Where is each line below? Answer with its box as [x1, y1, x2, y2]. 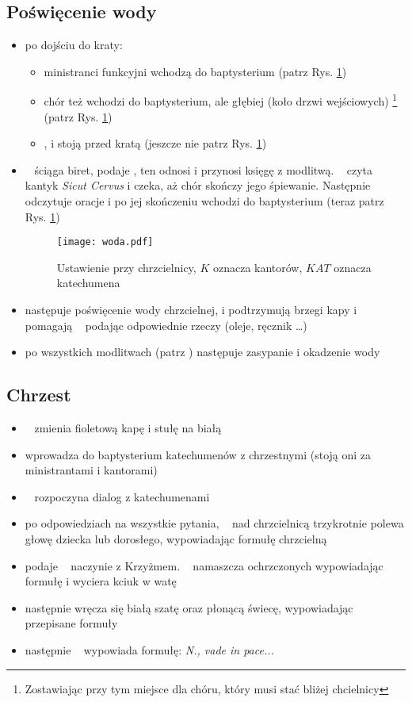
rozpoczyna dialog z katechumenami [34, 488, 210, 504]
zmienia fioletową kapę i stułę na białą [34, 420, 222, 436]
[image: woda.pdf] [56, 236, 154, 248]
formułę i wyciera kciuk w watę [25, 573, 177, 589]
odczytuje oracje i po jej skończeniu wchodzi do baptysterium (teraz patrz [25, 193, 384, 209]
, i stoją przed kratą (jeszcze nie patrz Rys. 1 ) [44, 135, 267, 152]
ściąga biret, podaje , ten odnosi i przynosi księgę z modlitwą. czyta [34, 161, 373, 178]
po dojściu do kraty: [25, 36, 123, 53]
